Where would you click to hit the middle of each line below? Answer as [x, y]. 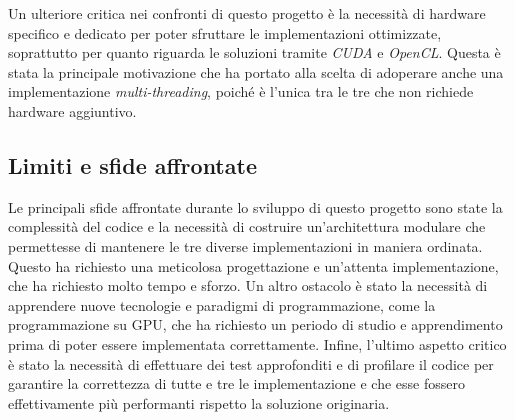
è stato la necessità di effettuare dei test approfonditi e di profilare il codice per [251, 363]
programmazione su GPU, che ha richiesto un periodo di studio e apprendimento [255, 324]
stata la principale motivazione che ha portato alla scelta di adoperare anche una [256, 71]
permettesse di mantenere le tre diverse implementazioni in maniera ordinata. [245, 245]
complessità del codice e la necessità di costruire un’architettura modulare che [247, 226]
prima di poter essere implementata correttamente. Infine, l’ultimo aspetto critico [257, 343]
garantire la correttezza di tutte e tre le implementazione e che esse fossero [236, 383]
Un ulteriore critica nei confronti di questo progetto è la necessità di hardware [247, 13]
